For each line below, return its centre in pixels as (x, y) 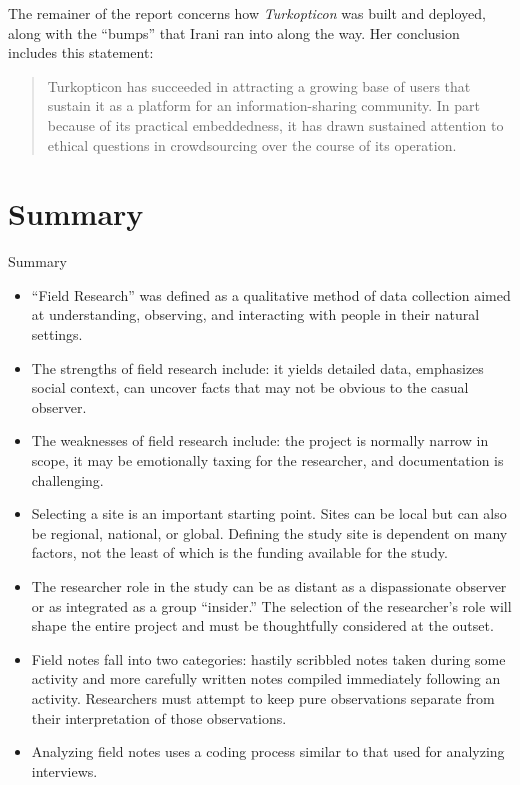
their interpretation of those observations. (159, 717)
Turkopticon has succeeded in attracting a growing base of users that (259, 85)
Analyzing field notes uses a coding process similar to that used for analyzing (268, 751)
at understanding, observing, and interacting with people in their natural (255, 314)
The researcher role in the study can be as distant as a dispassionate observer (269, 586)
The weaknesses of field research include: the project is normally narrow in (260, 440)
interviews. (64, 770)
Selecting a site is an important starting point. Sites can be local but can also (269, 513)
